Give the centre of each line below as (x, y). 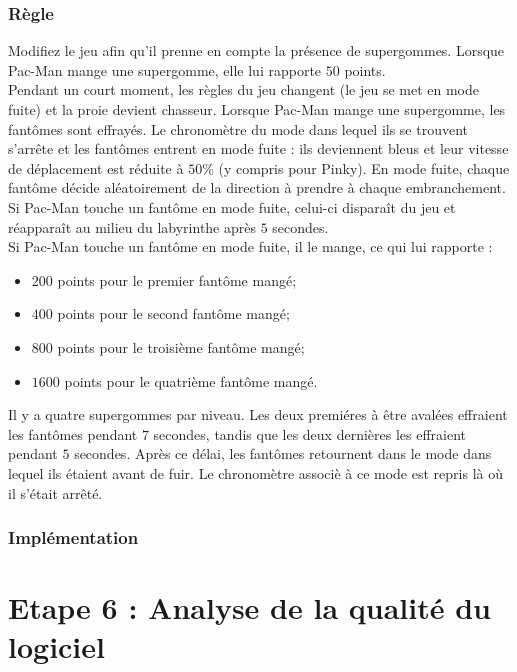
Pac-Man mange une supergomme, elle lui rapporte (165, 69)
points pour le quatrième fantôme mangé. (191, 380)
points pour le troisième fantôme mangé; (181, 346)
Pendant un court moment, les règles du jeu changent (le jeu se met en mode (244, 89)
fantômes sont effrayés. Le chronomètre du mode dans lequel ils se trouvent (238, 128)
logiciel (56, 646)
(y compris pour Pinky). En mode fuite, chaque (364, 167)
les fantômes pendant (73, 433)
